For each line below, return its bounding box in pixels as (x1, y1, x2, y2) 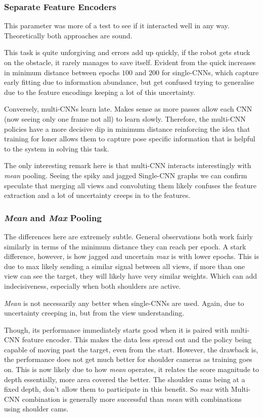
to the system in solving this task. (4, 143, 109, 153)
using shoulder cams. (4, 403, 69, 414)
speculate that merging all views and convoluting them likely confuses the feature (4, 180, 256, 190)
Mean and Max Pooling (4, 211, 102, 224)
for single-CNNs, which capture (161, 67, 259, 77)
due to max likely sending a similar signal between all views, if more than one (4, 260, 245, 271)
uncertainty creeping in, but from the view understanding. (4, 307, 185, 318)
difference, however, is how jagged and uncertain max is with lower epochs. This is (4, 251, 259, 262)
